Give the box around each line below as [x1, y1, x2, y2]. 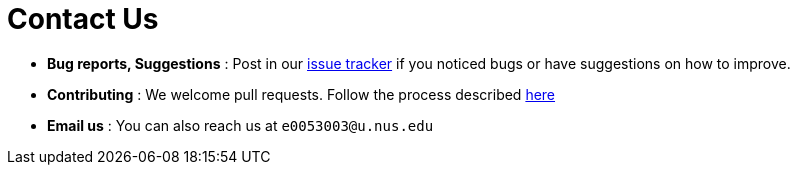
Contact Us [7, 2, 159, 36]
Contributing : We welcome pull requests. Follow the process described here [47, 85, 556, 103]
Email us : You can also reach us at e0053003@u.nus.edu [47, 116, 434, 134]
